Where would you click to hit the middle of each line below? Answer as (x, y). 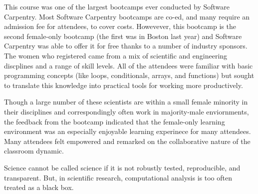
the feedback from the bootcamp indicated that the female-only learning (115, 121)
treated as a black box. (39, 187)
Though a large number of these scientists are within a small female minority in (126, 102)
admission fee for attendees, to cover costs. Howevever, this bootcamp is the (120, 26)
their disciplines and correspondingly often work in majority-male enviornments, (127, 111)
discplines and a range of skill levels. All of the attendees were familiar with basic (129, 65)
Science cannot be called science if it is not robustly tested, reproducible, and (122, 167)
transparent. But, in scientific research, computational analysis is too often (118, 177)
